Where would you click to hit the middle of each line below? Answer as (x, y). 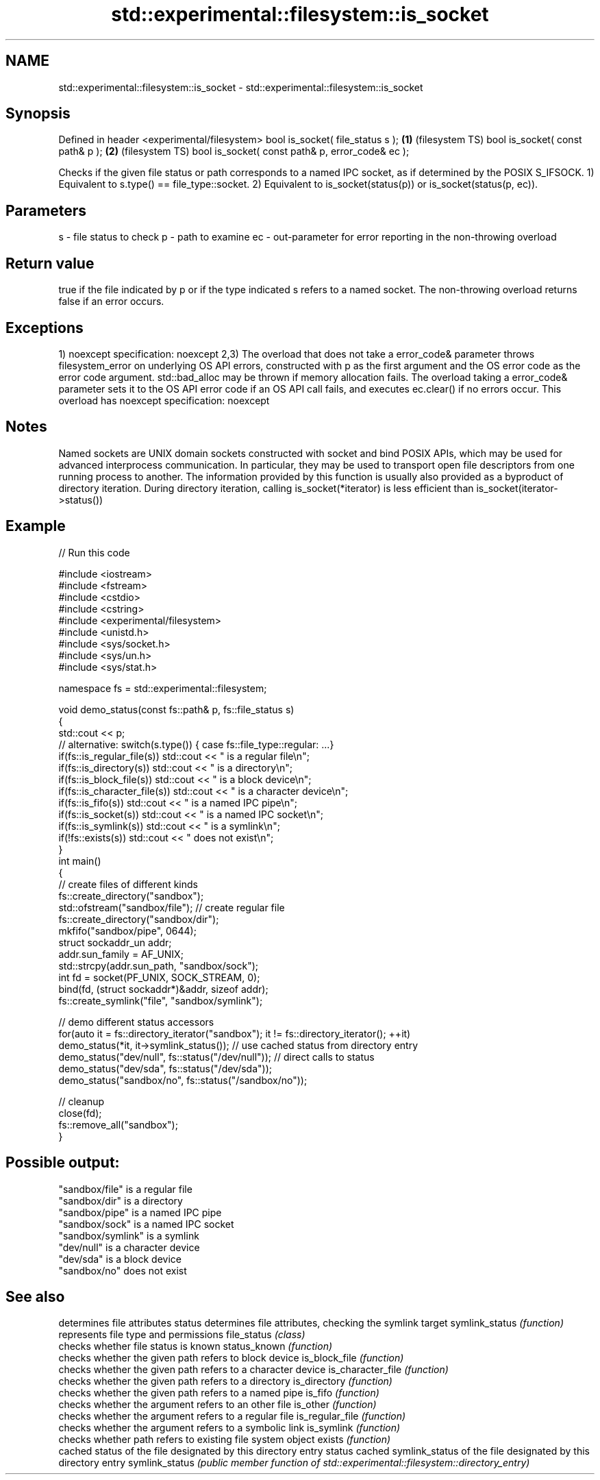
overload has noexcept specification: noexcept (164, 400)
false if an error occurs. (111, 301)
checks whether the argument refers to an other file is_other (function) (217, 1405)
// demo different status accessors (136, 1022)
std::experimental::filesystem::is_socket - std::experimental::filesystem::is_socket (241, 87)
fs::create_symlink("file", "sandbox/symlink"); (161, 1000)
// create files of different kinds (128, 884)
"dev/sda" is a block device (120, 1259)
